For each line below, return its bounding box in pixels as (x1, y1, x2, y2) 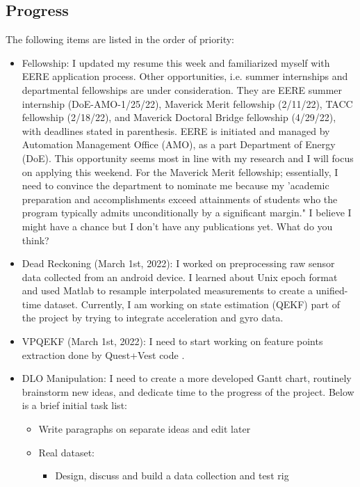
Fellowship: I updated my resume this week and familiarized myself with (22, 55, 330, 70)
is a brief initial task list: (22, 398, 127, 413)
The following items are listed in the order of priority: (6, 32, 234, 47)
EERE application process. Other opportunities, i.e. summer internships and (22, 69, 348, 83)
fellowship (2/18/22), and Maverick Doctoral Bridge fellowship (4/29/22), (22, 110, 336, 125)
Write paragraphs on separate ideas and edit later (38, 422, 251, 436)
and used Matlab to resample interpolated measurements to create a (22, 283, 313, 298)
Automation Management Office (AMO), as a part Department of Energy (22, 137, 336, 152)
